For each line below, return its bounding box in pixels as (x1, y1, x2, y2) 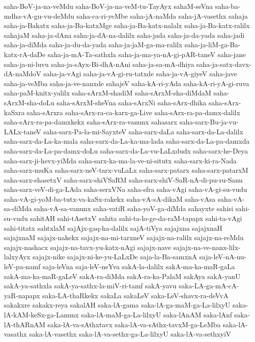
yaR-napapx (4, 290, 40, 300)
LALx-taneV (4, 126, 41, 136)
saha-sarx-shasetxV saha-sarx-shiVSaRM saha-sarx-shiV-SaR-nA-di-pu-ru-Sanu (4, 174, 243, 185)
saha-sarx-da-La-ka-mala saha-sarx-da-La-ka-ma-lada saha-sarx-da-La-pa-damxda (4, 136, 250, 146)
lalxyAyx (4, 251, 30, 262)
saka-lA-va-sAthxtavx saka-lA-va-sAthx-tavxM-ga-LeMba (47, 319, 221, 329)
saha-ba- (215, 1, 241, 11)
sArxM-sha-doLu (4, 97, 55, 107)
